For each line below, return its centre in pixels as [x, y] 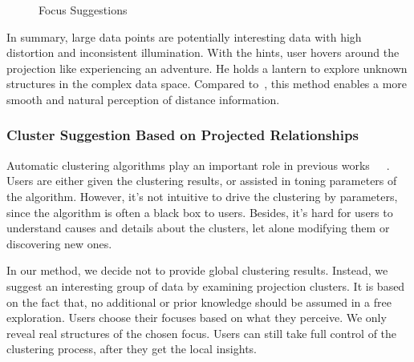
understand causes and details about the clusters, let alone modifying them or [198, 228]
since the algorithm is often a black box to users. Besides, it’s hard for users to [200, 212]
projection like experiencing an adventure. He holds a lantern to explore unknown [207, 68]
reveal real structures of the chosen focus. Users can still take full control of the [202, 333]
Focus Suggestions [83, 10]
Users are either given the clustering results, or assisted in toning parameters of [202, 181]
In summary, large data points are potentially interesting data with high [184, 36]
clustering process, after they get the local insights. [132, 349]
